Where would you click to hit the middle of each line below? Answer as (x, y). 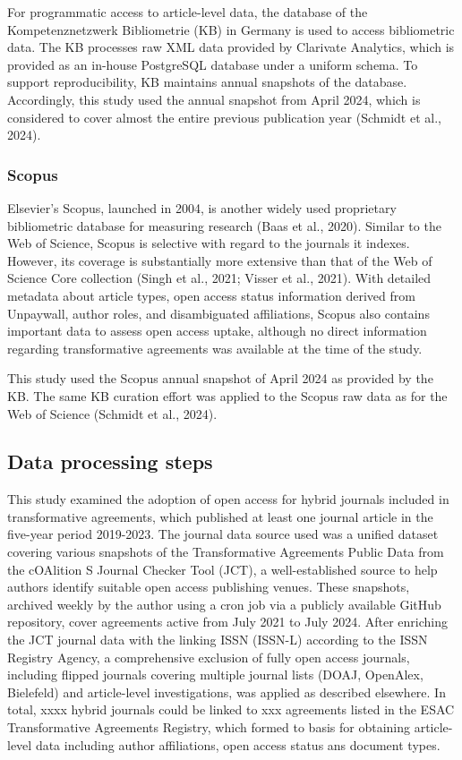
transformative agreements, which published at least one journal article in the (220, 516)
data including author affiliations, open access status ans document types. (238, 744)
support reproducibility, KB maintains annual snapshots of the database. (207, 82)
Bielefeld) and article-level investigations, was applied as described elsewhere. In (227, 692)
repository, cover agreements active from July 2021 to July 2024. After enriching (227, 622)
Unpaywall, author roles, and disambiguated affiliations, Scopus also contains (218, 313)
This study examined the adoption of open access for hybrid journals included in (228, 499)
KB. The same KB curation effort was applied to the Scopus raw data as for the (227, 395)
